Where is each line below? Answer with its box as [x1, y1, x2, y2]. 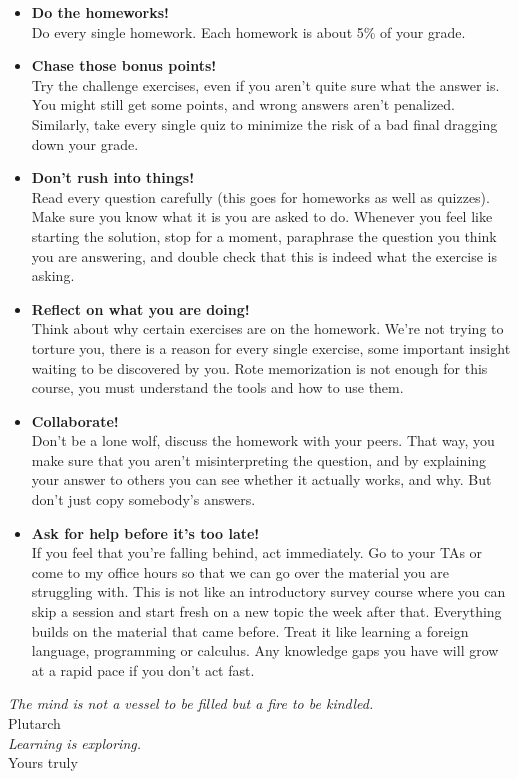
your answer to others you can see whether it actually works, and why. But [31, 469, 492, 490]
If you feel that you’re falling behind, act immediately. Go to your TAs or [31, 542, 483, 563]
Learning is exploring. [8, 732, 142, 753]
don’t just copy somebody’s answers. [31, 489, 256, 510]
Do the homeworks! [31, 2, 169, 22]
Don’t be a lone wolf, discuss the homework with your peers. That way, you [31, 430, 495, 451]
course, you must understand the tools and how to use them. [31, 377, 404, 398]
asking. [31, 265, 75, 286]
